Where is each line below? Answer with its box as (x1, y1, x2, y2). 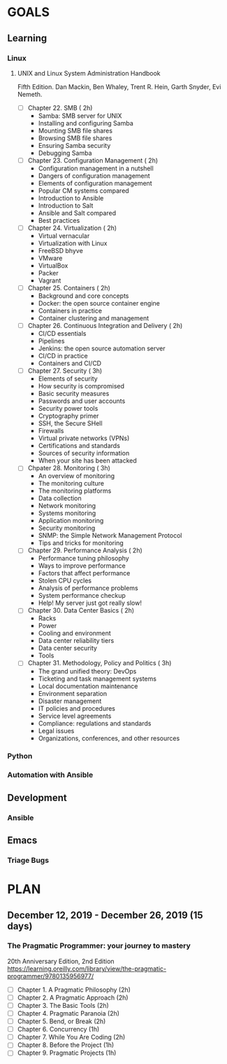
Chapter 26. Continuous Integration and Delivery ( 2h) (27, 322, 183, 330)
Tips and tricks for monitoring (38, 539, 124, 547)
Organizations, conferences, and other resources (38, 734, 180, 742)
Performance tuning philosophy (38, 554, 129, 563)
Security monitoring (38, 524, 96, 533)
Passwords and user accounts (38, 397, 126, 405)
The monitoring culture (38, 479, 105, 488)
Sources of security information (38, 449, 130, 458)
